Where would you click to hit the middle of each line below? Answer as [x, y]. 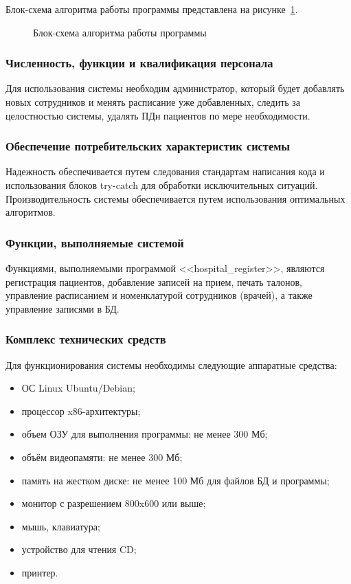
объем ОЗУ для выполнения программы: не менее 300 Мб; [145, 434]
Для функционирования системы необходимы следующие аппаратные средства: [171, 364]
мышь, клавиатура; [61, 526]
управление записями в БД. [63, 308]
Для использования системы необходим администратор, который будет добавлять [175, 88]
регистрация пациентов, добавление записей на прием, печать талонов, [154, 281]
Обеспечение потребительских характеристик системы [148, 146]
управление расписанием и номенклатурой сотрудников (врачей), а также [159, 295]
